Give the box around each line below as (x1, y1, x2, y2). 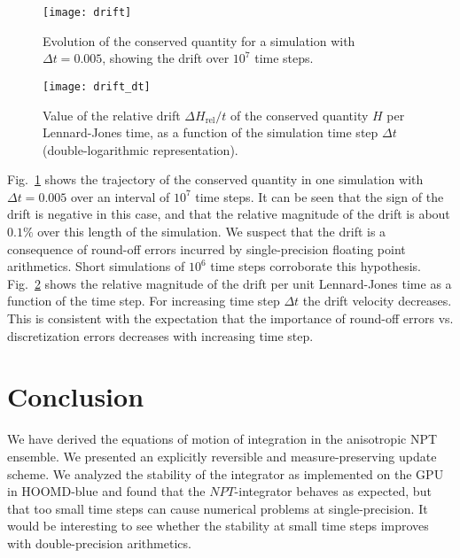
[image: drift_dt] (43, 80, 151, 93)
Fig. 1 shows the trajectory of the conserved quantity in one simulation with (7, 170, 424, 189)
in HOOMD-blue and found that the (7, 482, 206, 500)
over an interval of (70, 187, 170, 205)
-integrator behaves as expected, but (234, 482, 432, 500)
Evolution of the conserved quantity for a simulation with (43, 31, 355, 50)
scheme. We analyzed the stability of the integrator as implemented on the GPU (7, 464, 444, 483)
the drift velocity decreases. (302, 291, 452, 310)
